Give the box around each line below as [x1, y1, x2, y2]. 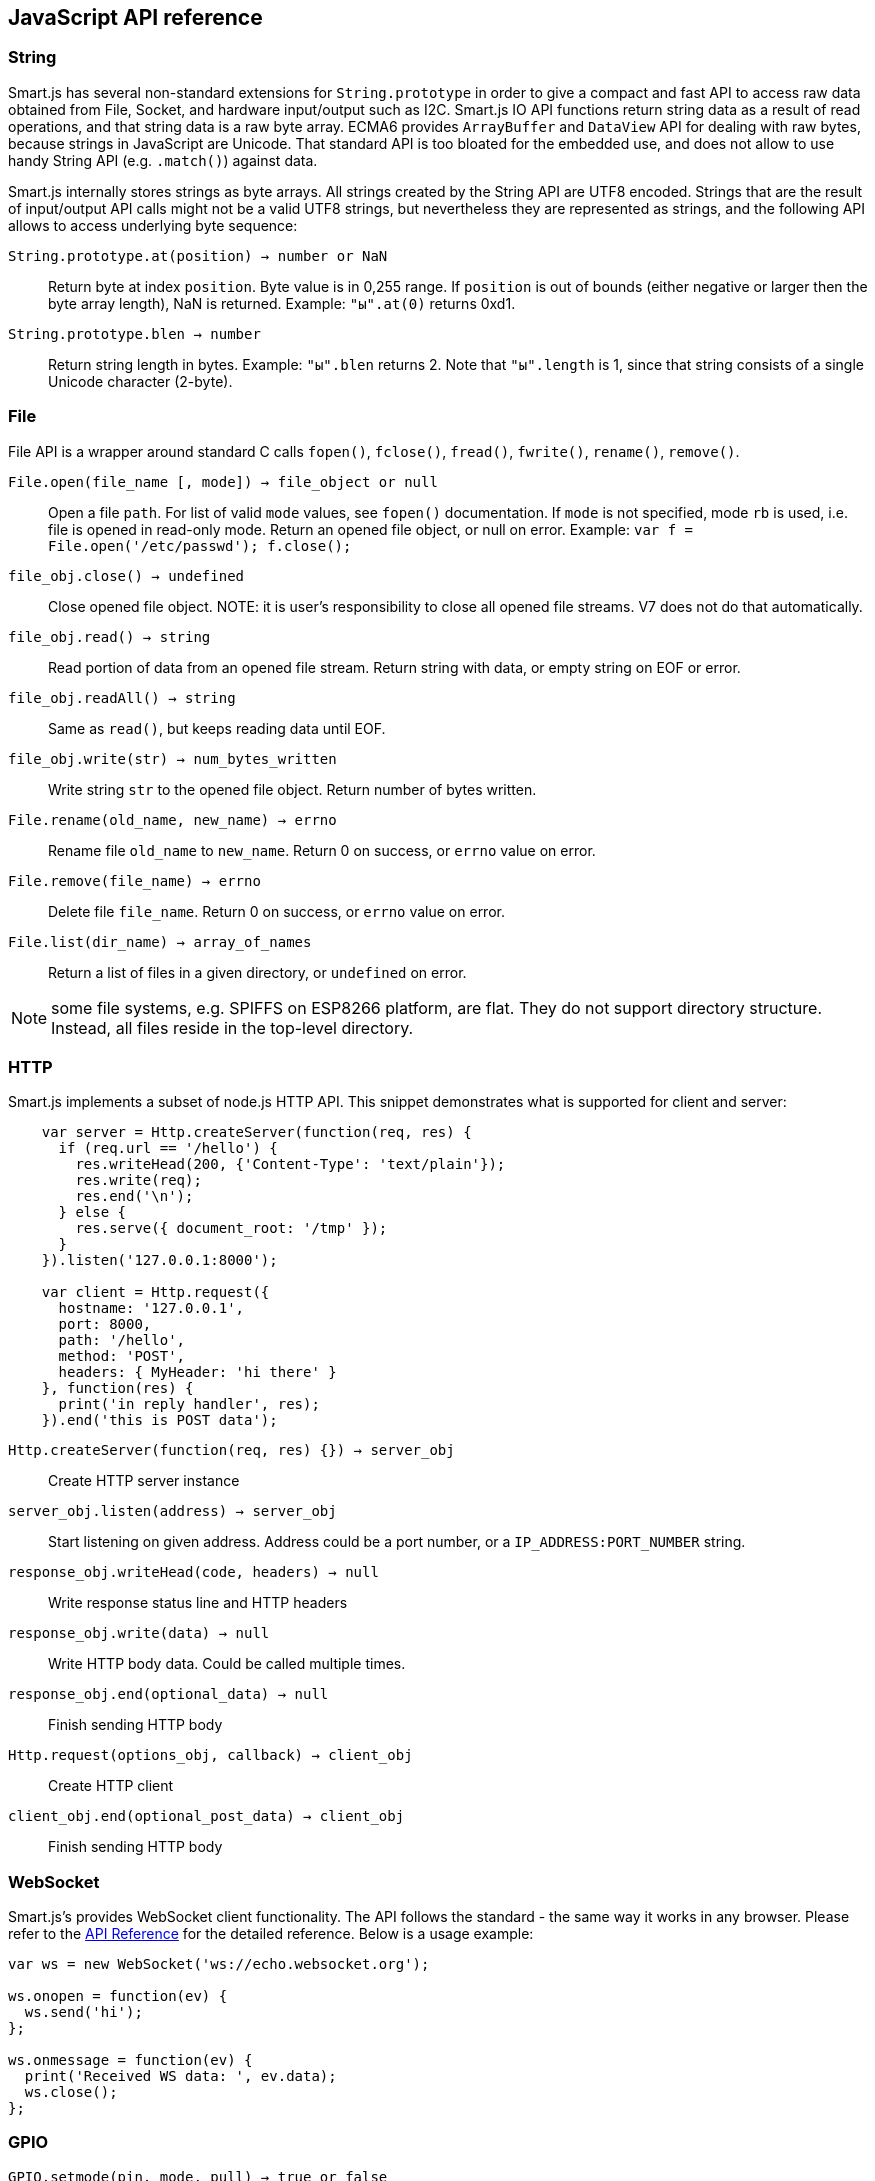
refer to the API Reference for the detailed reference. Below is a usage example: [8, 1925, 534, 1943]
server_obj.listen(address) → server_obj [8, 1503, 337, 1520]
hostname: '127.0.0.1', [58, 1300, 245, 1317]
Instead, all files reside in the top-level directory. [51, 1017, 414, 1038]
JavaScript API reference [8, 5, 263, 30]
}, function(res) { [41, 1380, 194, 1397]
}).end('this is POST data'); [41, 1412, 278, 1429]
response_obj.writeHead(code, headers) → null [8, 1564, 379, 1581]
